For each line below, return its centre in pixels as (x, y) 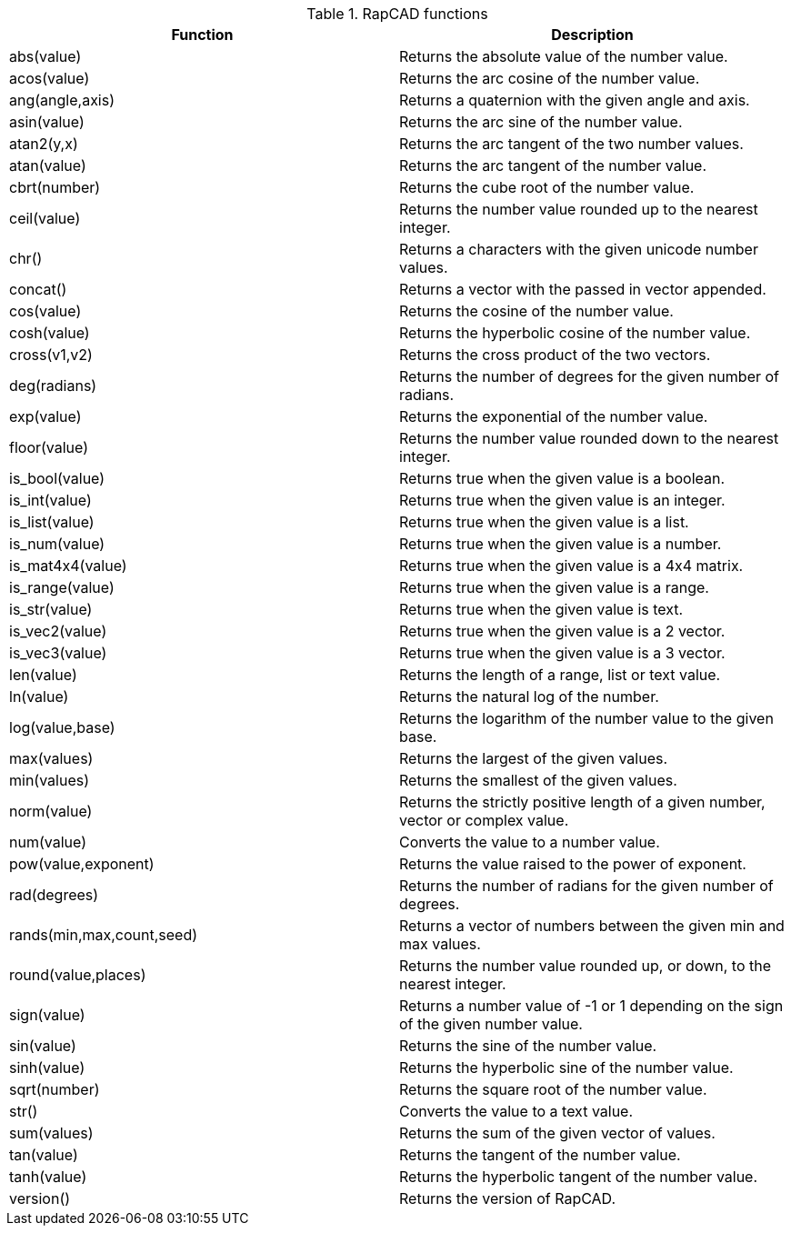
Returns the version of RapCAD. (508, 1198)
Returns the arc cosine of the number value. (550, 78)
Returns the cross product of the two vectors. (555, 355)
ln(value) (39, 697)
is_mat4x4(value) (68, 566)
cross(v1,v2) (51, 355)
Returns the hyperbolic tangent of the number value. (579, 1177)
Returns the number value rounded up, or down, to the (586, 966)
